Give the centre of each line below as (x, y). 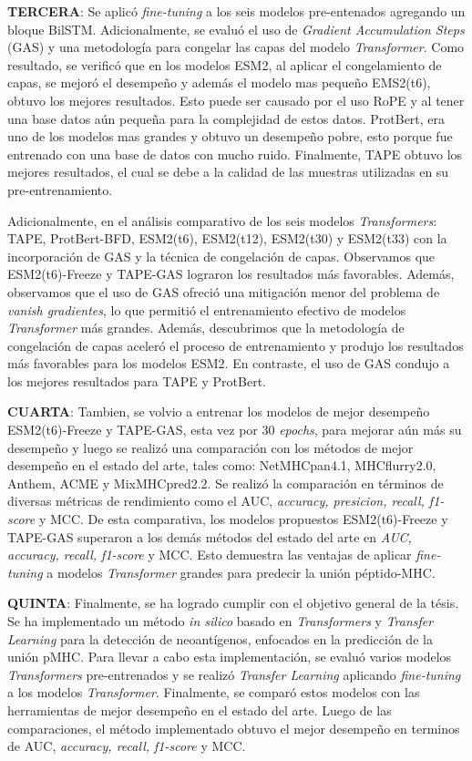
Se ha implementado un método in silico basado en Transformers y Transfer (221, 621)
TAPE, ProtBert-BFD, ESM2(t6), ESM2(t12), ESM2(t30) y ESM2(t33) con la (227, 238)
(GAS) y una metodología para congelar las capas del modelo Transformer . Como (236, 47)
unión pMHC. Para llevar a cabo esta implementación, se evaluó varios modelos (230, 657)
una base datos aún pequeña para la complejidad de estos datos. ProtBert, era (226, 118)
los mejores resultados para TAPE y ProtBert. (137, 380)
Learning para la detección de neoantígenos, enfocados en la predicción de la (220, 638)
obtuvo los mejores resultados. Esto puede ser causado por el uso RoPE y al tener (236, 100)
